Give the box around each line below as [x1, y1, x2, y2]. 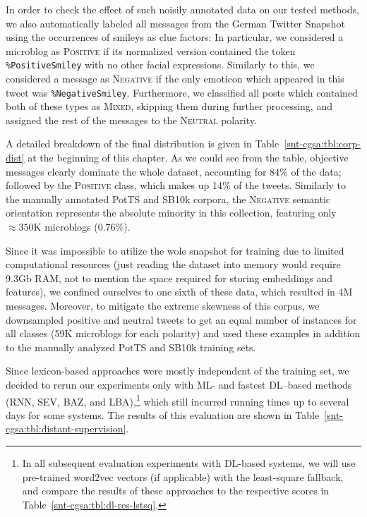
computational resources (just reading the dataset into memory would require [6, 257, 341, 272]
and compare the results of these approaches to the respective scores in [22, 483, 330, 498]
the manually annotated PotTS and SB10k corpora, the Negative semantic [6, 191, 331, 206]
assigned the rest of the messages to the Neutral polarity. [6, 112, 257, 127]
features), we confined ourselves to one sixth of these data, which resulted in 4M [6, 284, 353, 299]
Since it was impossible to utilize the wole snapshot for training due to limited [6, 243, 344, 257]
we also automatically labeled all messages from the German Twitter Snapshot [6, 16, 345, 30]
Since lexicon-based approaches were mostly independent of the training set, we [6, 363, 349, 378]
